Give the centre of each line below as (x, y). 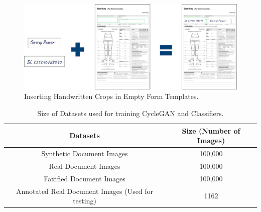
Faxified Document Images (85, 178)
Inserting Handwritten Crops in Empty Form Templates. (111, 96)
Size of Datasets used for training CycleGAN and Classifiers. (130, 113)
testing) (85, 201)
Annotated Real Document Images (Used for (85, 191)
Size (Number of (211, 130)
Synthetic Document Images (85, 153)
